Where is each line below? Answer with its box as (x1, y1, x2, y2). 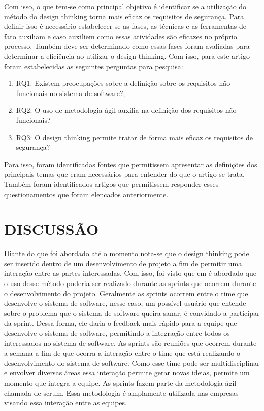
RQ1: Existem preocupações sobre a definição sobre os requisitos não (16, 78, 230, 88)
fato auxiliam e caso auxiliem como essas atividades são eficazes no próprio (4, 30, 237, 41)
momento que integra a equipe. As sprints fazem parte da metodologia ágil (4, 377, 237, 388)
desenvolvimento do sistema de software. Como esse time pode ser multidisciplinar (4, 357, 260, 368)
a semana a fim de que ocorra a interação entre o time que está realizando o (4, 347, 240, 358)
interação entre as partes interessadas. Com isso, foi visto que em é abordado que (4, 268, 256, 278)
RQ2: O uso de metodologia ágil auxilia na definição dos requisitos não (16, 105, 237, 115)
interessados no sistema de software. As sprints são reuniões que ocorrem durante (4, 337, 257, 348)
